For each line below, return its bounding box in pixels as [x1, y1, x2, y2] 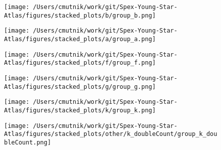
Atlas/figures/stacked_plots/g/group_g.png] [4, 83, 156, 90]
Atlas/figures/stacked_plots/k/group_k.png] [4, 106, 156, 114]
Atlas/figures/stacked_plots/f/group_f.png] [4, 59, 156, 67]
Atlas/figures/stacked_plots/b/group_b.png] [4, 12, 156, 19]
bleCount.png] [4, 138, 51, 146]
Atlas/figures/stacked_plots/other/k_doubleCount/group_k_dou [4, 130, 217, 138]
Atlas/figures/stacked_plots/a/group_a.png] [4, 35, 156, 43]
